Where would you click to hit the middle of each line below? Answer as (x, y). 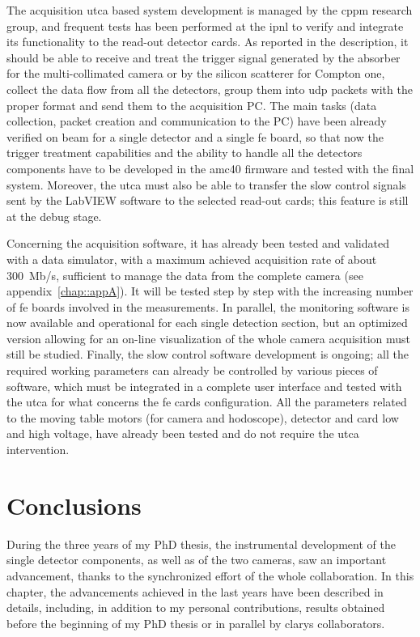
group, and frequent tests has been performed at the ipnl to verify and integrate (205, 25)
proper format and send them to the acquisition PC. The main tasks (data (192, 105)
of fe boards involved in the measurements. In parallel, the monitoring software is (208, 306)
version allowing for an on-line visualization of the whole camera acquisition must (208, 338)
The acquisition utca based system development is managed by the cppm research (210, 10)
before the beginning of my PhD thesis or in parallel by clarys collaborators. (196, 623)
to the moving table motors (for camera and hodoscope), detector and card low (203, 417)
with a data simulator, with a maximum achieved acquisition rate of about (192, 259)
